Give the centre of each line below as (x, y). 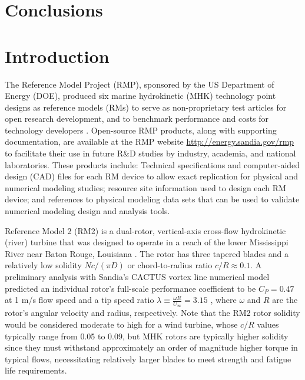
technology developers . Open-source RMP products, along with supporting (141, 130)
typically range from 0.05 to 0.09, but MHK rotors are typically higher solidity (147, 336)
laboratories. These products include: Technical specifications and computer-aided (152, 164)
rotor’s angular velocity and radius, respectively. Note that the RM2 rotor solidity (152, 313)
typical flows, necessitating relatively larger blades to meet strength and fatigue (148, 359)
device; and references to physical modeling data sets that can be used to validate (152, 199)
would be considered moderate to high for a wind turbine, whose (121, 324)
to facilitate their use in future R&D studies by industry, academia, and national (150, 153)
